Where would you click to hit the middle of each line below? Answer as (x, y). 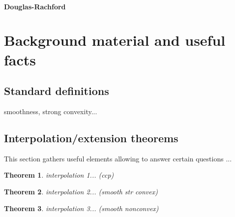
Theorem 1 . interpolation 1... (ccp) (59, 175)
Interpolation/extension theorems (91, 138)
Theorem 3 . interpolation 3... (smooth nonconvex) (81, 208)
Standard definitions (57, 91)
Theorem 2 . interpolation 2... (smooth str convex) (81, 191)
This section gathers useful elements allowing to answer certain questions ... (118, 158)
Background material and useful (115, 40)
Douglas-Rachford (35, 6)
